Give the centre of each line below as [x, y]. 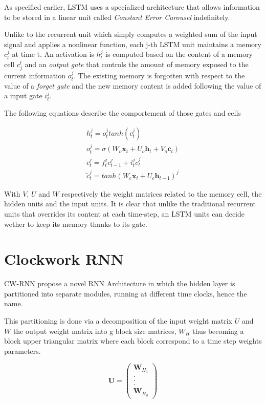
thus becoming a [218, 331]
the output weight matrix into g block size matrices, [95, 331]
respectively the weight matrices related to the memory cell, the [162, 193]
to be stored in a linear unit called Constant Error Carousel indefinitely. [117, 17]
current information [35, 76]
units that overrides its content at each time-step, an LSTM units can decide [125, 213]
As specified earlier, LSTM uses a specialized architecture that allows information [132, 7]
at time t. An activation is [53, 54]
